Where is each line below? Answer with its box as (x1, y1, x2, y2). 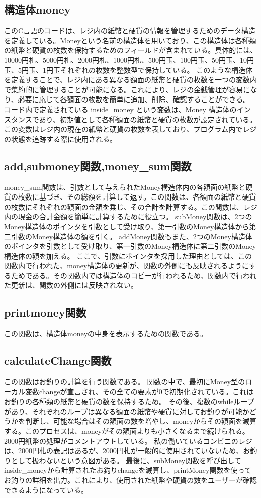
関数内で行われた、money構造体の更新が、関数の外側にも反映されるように (4, 260, 249, 271)
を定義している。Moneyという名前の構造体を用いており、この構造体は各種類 (4, 35, 256, 45)
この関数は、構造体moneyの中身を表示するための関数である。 (4, 328, 207, 339)
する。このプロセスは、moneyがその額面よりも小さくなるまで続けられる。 (4, 426, 249, 436)
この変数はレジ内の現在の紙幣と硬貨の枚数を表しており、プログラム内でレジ (4, 124, 257, 134)
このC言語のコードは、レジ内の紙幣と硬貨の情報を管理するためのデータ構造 (4, 25, 256, 36)
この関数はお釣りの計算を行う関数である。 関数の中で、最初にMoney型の (4, 376, 245, 387)
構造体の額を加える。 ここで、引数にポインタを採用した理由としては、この (4, 250, 252, 261)
